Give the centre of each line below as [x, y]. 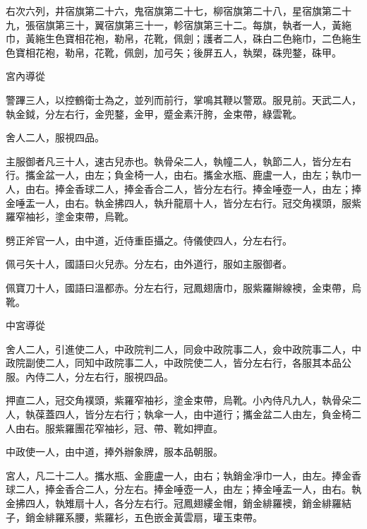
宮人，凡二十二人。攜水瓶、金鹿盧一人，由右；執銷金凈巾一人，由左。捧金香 [183, 475]
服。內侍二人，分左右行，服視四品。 [90, 376]
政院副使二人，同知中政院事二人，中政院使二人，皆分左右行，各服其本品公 [179, 363]
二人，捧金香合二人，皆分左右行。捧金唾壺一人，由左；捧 [228, 188]
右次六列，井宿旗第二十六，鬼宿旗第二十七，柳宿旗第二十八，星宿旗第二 [174, 11]
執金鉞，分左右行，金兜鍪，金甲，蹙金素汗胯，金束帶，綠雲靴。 [154, 113]
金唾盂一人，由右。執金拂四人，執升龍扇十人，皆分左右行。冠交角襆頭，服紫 [183, 202]
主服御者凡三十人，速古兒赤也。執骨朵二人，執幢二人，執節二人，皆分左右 [179, 161]
